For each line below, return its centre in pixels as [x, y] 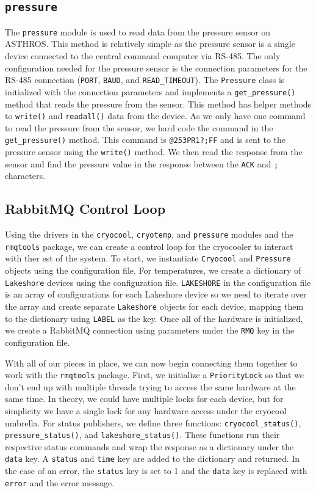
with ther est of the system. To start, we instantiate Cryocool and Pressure [148, 258]
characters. [25, 176]
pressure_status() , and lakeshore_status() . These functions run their [142, 435]
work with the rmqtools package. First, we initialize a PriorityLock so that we [155, 375]
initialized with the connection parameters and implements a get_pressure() [150, 91]
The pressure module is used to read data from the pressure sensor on [138, 31]
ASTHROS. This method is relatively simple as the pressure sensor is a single [150, 44]
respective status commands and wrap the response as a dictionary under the [149, 446]
